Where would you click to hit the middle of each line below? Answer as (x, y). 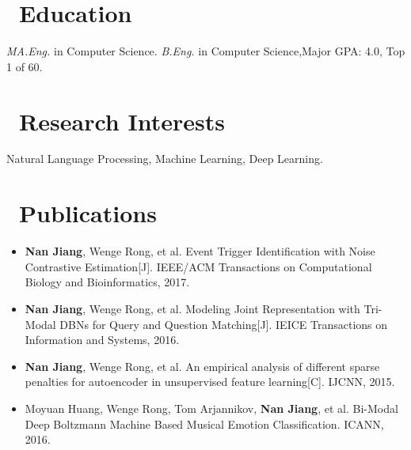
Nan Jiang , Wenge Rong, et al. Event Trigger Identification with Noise (200, 251)
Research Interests (122, 121)
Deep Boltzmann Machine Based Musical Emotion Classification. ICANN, (204, 424)
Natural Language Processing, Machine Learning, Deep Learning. (165, 159)
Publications (88, 213)
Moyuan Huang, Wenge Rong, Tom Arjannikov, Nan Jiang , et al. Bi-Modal (211, 408)
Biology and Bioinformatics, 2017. (107, 282)
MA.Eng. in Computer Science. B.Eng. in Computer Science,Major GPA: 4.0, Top (206, 51)
